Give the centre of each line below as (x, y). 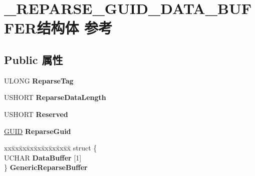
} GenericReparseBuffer (46, 167)
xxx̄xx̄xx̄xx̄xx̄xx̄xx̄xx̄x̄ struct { (51, 148)
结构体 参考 (75, 28)
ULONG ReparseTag (39, 80)
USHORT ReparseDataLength (55, 97)
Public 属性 (34, 59)
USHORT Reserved (36, 114)
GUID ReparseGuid (38, 131)
